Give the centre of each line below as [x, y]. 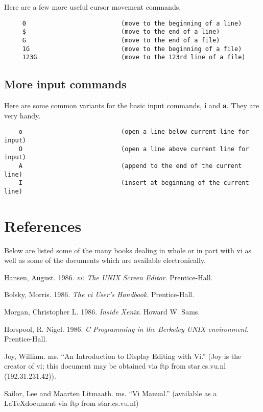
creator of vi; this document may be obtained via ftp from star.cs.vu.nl [115, 366]
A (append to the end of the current [130, 166]
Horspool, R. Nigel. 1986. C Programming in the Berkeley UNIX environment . [127, 329]
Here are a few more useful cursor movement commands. [93, 7]
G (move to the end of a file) [121, 40]
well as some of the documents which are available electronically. [105, 260]
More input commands [65, 84]
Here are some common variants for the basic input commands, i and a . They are [132, 105]
